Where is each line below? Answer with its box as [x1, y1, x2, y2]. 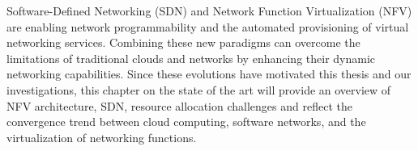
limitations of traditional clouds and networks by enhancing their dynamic [6, 49, 376, 66]
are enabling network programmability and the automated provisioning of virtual [6, 18, 409, 35]
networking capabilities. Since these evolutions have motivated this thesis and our [6, 65, 412, 82]
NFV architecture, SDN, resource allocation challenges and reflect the [6, 97, 352, 114]
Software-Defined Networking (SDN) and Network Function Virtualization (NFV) [6, 2, 412, 19]
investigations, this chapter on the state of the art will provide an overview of [6, 81, 391, 98]
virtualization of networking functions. [6, 128, 197, 145]
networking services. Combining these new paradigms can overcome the [6, 34, 360, 51]
